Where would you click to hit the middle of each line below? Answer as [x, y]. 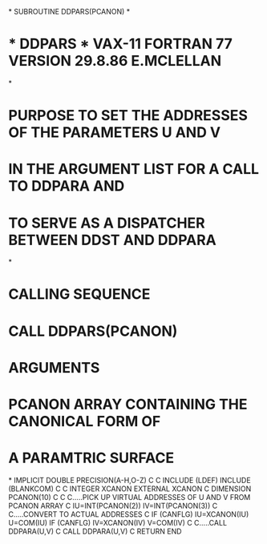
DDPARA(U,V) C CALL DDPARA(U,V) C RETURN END [95, 531]
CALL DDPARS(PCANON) [93, 331]
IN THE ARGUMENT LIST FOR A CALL [133, 169]
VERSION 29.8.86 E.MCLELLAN [115, 61]
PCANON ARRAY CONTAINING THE [128, 405]
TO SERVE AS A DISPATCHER [107, 223]
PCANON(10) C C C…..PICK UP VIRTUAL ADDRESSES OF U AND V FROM [129, 497]
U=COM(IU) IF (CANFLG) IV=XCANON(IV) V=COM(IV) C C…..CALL [117, 522]
